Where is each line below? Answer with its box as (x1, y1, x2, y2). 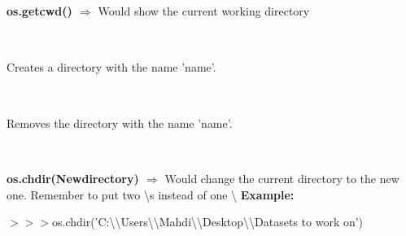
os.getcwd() (7, 2, 72, 20)
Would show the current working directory (98, 2, 310, 20)
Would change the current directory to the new (164, 170, 399, 187)
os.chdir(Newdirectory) (7, 170, 139, 187)
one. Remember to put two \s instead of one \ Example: (7, 186, 295, 203)
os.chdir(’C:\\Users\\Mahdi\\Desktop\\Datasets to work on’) (51, 213, 364, 230)
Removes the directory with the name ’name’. (7, 114, 233, 131)
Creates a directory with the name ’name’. (7, 58, 216, 75)
